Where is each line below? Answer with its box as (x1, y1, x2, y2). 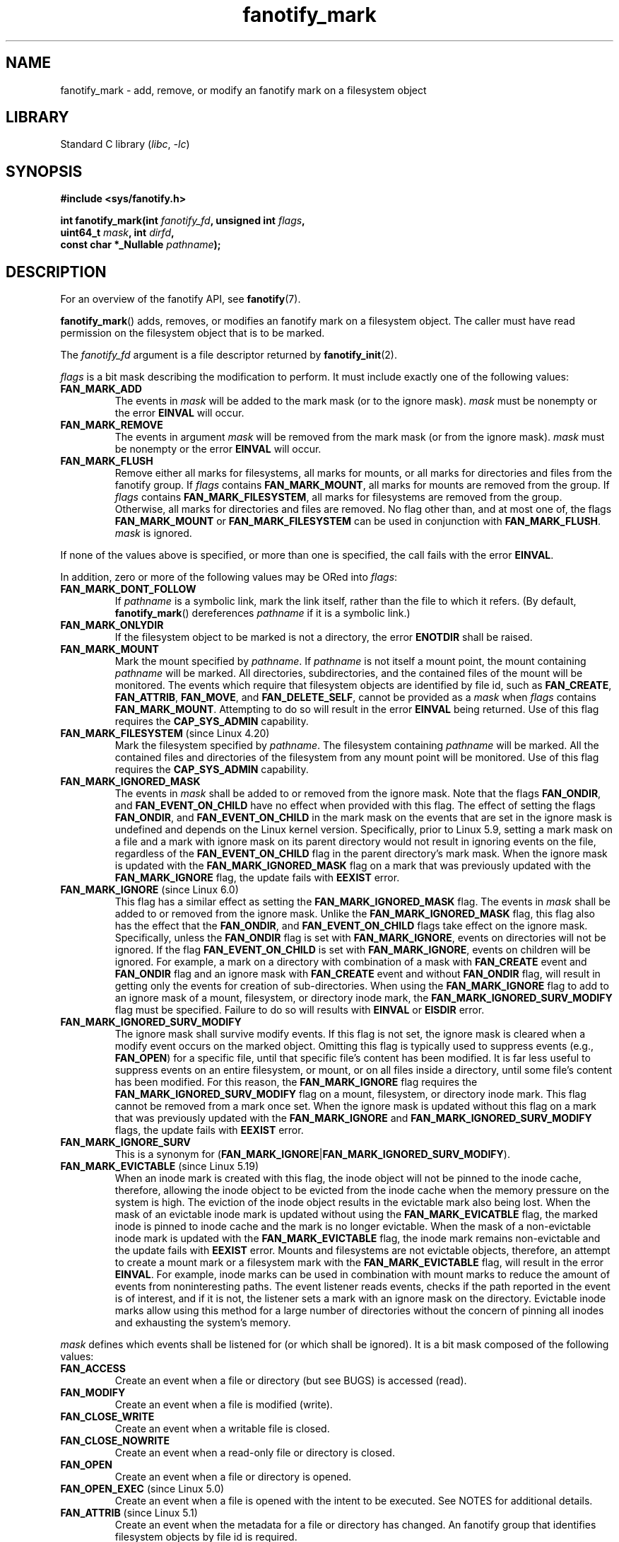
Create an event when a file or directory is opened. (114, 1471, 352, 1483)
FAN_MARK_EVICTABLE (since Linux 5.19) (60, 1160, 259, 1173)
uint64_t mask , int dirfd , (60, 226, 175, 239)
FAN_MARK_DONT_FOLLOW (60, 583, 196, 596)
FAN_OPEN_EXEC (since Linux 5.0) (60, 1483, 225, 1495)
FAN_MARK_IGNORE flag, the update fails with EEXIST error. (114, 871, 400, 884)
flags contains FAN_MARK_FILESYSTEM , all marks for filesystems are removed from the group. (114, 491, 562, 504)
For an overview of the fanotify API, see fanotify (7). (60, 293, 301, 306)
